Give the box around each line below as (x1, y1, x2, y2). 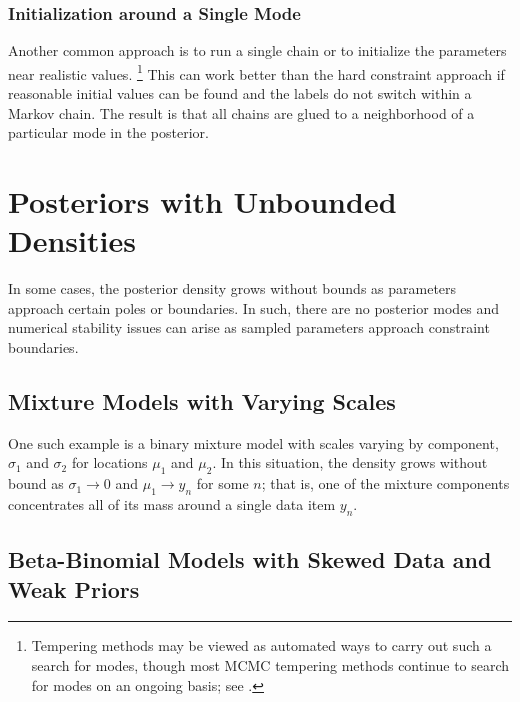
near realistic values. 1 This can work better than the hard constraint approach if (8, 60, 505, 84)
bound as (8, 473, 64, 494)
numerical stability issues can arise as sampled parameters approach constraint (8, 317, 490, 338)
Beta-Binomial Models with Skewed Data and (8, 544, 492, 575)
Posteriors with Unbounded (8, 181, 397, 222)
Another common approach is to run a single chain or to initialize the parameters (8, 40, 507, 61)
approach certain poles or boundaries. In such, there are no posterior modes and (8, 297, 500, 318)
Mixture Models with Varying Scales (8, 385, 396, 416)
